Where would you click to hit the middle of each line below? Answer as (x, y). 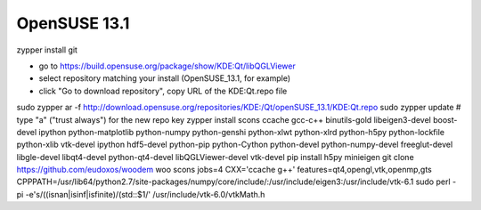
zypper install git (47, 50)
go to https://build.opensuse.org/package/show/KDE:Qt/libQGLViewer (167, 66)
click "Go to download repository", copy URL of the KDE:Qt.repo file (163, 91)
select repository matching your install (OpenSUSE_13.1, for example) (165, 78)
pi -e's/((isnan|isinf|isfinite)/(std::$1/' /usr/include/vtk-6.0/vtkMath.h (141, 194)
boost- (445, 119)
